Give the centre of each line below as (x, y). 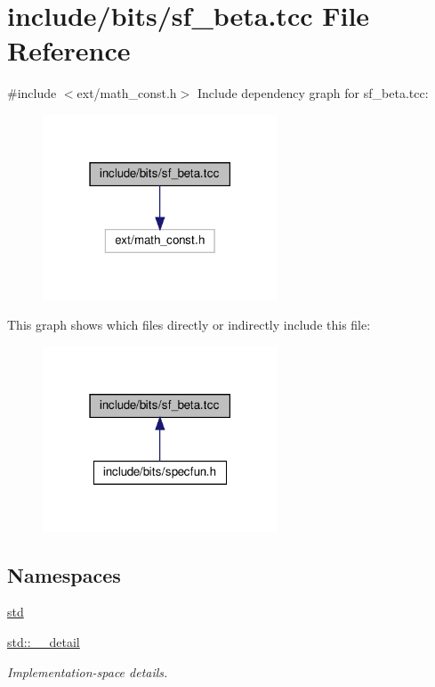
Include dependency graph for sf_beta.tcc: (313, 93)
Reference (69, 50)
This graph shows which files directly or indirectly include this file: (189, 325)
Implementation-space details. (88, 671)
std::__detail (44, 641)
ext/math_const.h (127, 93)
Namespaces (64, 574)
